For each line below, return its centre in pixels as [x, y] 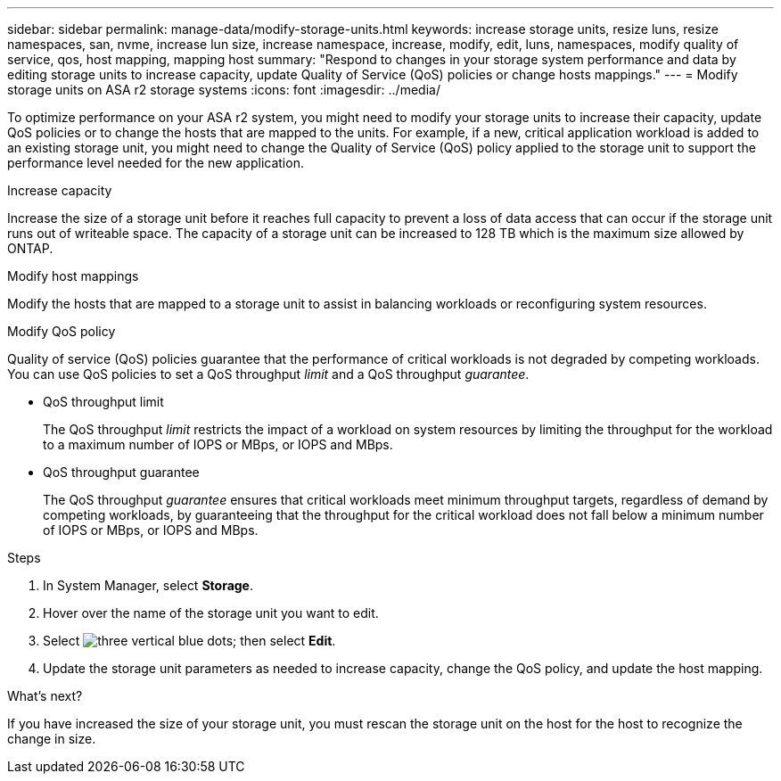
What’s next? [45, 696]
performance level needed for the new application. [156, 163]
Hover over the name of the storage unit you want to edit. [211, 613]
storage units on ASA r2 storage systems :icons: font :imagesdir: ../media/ [224, 90]
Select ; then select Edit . [189, 641]
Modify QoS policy [62, 331]
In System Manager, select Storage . [148, 585]
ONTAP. [30, 248]
